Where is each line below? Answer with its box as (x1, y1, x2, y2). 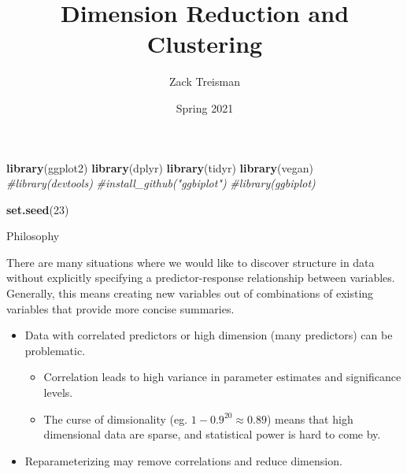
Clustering (146, 28, 263, 60)
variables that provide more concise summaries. (6, 300, 235, 317)
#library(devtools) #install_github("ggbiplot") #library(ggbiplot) (6, 175, 316, 191)
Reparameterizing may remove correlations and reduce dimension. (24, 452, 342, 468)
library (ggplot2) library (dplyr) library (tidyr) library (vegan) (6, 159, 313, 176)
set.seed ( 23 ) (6, 201, 69, 217)
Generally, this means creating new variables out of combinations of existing (6, 285, 374, 302)
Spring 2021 (176, 99, 234, 116)
